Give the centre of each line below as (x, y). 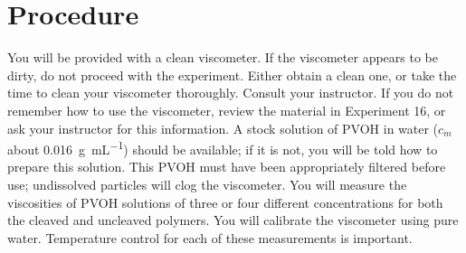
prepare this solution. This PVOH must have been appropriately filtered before (227, 167)
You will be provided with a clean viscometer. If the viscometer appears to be (223, 57)
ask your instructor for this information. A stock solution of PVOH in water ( (223, 128)
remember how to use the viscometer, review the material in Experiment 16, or (227, 110)
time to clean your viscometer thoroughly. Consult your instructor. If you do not (231, 93)
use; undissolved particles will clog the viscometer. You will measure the (207, 184)
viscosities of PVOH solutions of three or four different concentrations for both (225, 202)
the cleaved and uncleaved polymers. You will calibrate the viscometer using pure (233, 220)
